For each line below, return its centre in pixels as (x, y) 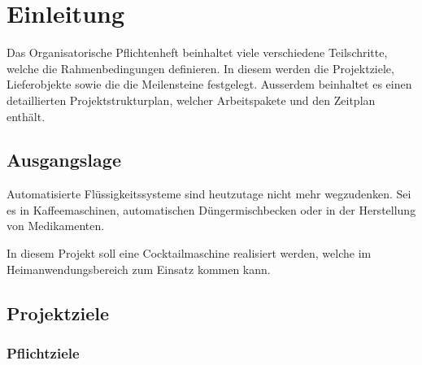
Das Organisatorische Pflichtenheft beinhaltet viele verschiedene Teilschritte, (197, 52)
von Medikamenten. (56, 226)
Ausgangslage (64, 160)
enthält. (26, 116)
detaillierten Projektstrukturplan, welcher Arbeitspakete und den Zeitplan (191, 100)
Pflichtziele (43, 352)
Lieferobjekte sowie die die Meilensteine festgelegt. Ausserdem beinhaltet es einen (209, 84)
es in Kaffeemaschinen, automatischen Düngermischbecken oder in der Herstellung (211, 209)
